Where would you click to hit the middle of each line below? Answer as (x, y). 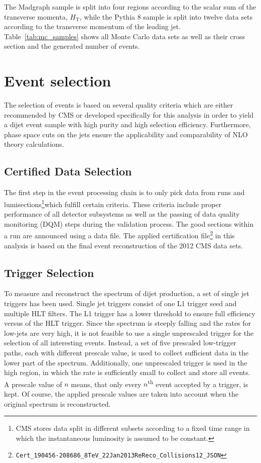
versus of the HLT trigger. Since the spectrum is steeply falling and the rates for (128, 323)
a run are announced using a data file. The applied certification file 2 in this (119, 235)
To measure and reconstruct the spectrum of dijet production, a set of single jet (127, 293)
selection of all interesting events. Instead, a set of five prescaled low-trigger (120, 343)
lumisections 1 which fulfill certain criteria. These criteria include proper (113, 203)
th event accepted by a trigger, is (198, 383)
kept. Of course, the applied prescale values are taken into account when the (121, 393)
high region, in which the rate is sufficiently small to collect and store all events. (127, 372)
